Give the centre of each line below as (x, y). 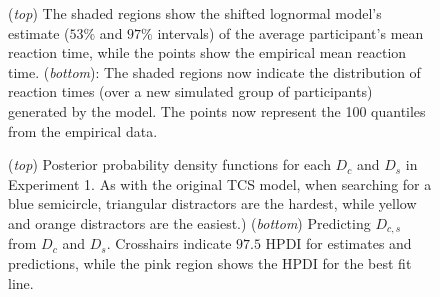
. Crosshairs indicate (169, 243)
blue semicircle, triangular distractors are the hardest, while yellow (212, 203)
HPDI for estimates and (338, 243)
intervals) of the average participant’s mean (290, 32)
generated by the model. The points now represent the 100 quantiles (217, 110)
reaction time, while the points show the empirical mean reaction (207, 52)
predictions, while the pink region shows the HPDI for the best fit (210, 262)
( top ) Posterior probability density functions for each (169, 164)
